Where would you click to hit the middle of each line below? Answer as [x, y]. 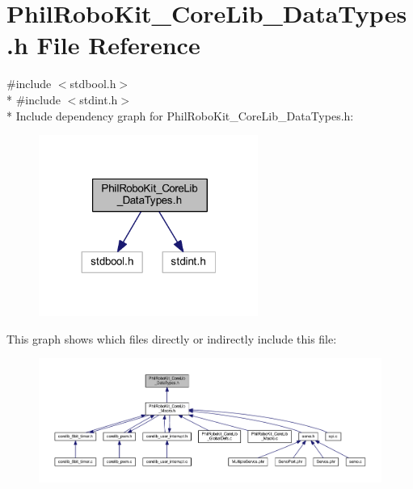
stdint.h [99, 99]
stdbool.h [93, 84]
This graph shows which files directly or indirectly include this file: [172, 338]
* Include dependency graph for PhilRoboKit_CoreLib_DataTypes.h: [180, 115]
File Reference [118, 45]
